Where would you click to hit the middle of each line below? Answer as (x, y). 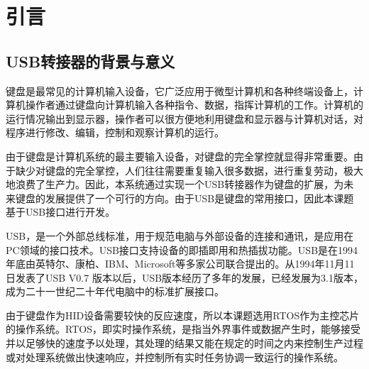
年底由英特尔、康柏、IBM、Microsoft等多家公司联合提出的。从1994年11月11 (180, 264)
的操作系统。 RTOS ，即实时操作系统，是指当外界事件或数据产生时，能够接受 (183, 329)
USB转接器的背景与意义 (90, 61)
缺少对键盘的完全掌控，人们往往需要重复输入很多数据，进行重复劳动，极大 (189, 170)
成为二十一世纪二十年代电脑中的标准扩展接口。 (115, 291)
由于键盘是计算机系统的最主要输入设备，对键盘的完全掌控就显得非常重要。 (180, 156)
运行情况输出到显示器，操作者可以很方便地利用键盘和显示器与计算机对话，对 (184, 118)
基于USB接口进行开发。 (61, 212)
